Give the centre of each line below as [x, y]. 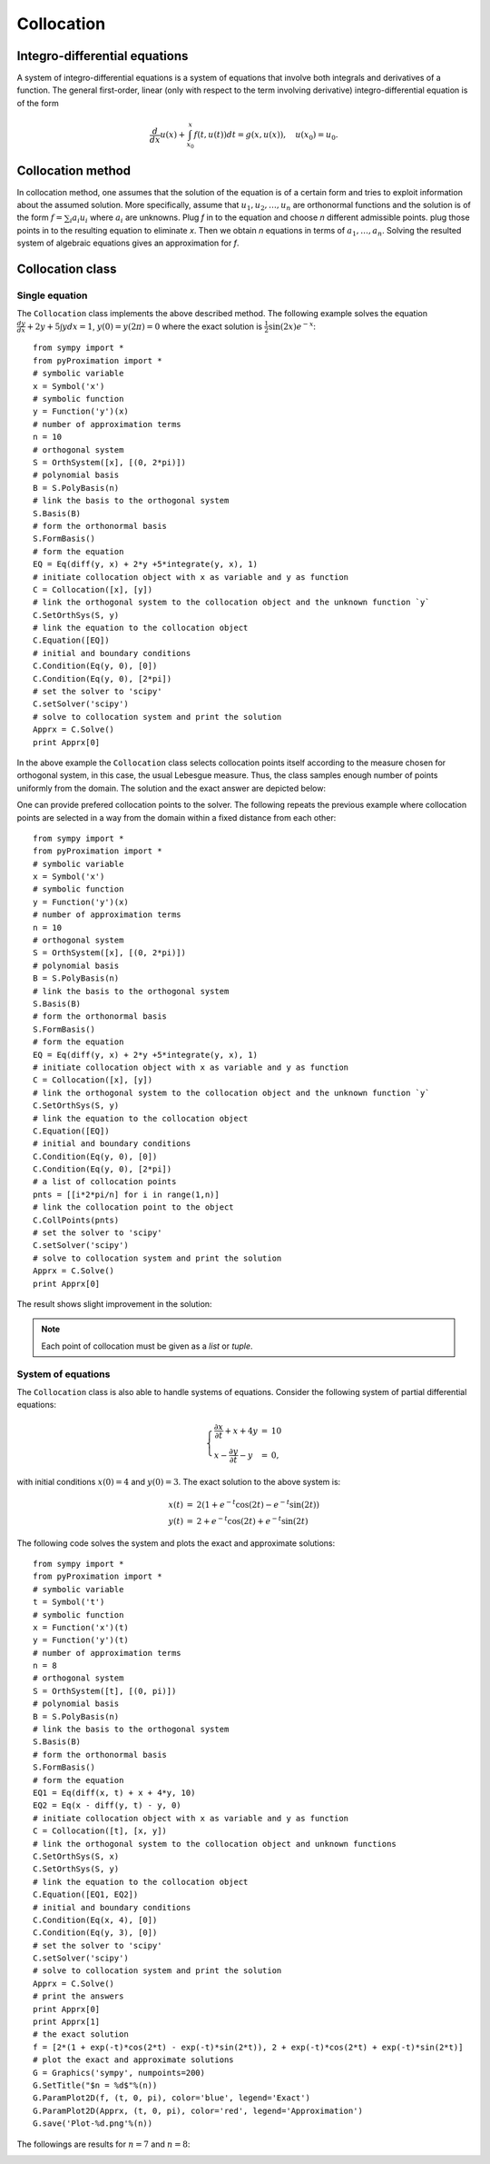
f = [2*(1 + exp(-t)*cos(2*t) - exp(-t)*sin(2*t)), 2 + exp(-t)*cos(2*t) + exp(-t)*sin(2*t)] [248, 2047]
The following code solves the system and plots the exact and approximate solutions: [176, 1543]
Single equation [52, 295]
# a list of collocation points [105, 1182]
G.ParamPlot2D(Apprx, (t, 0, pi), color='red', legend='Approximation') [198, 2110]
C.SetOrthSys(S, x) [76, 1856]
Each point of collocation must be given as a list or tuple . [147, 1346]
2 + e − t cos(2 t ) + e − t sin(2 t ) [252, 1520]
